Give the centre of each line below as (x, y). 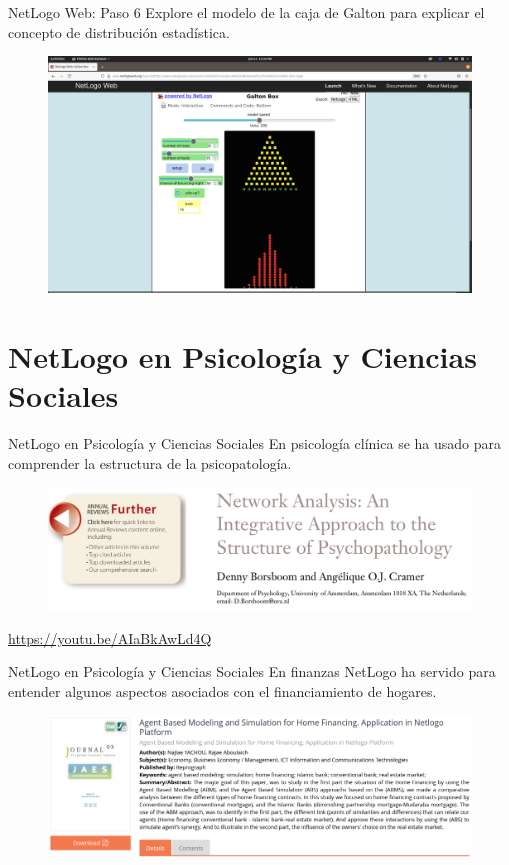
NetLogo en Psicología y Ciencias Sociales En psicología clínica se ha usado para (255, 442)
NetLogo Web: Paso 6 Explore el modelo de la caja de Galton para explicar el (246, 12)
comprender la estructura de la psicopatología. (150, 462)
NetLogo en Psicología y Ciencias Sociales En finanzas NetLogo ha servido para (252, 671)
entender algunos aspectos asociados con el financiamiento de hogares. (222, 690)
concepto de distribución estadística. (119, 31)
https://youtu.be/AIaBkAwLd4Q (110, 637)
